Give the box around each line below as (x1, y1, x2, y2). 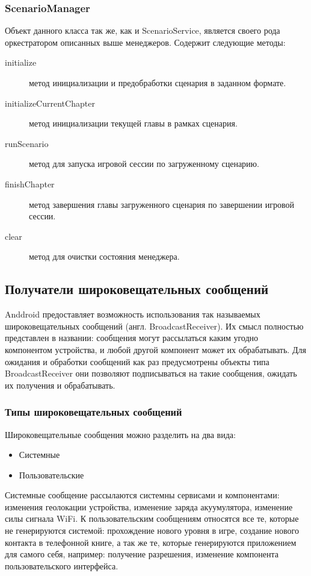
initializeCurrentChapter (5, 96, 95, 109)
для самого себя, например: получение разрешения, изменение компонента (5, 548, 279, 560)
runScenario (5, 137, 49, 149)
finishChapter (5, 177, 55, 190)
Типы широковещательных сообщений (5, 404, 182, 419)
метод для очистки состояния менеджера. (29, 250, 180, 263)
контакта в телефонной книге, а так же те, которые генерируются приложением (5, 536, 297, 548)
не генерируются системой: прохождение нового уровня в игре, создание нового (5, 524, 299, 537)
